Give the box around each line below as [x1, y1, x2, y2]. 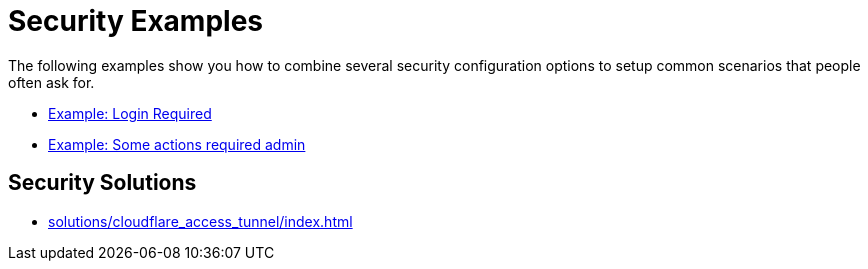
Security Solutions [8, 170, 197, 196]
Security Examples [8, 4, 263, 38]
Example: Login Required [48, 104, 212, 122]
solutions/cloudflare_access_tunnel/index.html [48, 212, 353, 230]
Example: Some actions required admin [48, 135, 306, 153]
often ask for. [8, 73, 95, 91]
